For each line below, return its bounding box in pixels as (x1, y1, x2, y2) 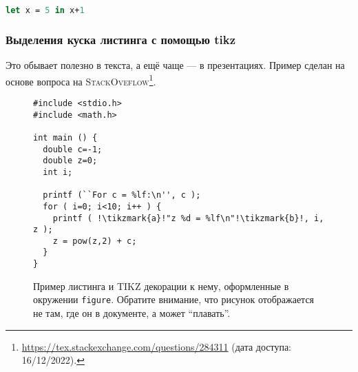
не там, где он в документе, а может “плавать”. (33, 306, 231, 320)
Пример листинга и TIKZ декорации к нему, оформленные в (33, 278, 289, 293)
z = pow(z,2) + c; (52, 236, 137, 246)
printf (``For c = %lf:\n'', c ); (43, 190, 201, 200)
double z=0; (43, 156, 98, 166)
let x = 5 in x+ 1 (6, 6, 85, 15)
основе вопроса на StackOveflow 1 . (6, 72, 156, 88)
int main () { (33, 132, 98, 143)
